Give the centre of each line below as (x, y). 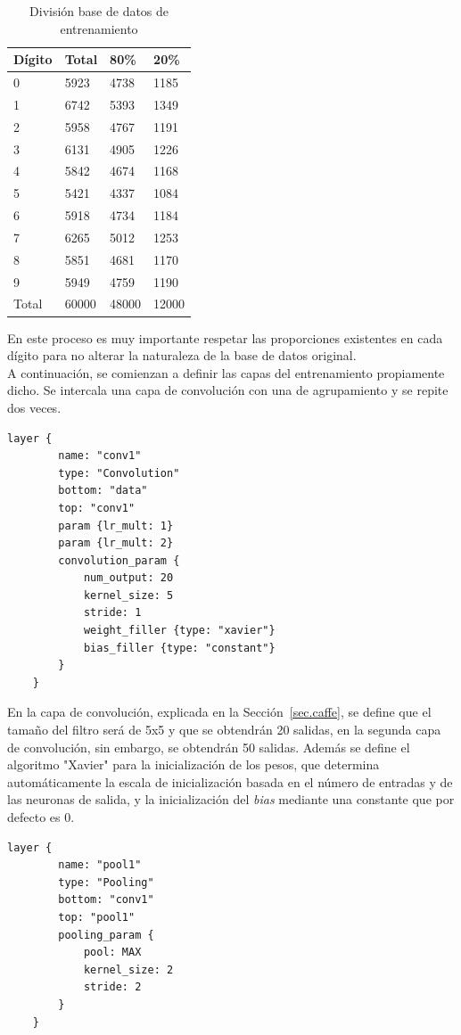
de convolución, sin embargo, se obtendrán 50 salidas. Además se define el (209, 747)
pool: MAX (112, 953)
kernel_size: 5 (128, 595)
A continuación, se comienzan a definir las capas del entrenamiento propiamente (226, 372)
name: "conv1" (100, 456)
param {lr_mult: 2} (116, 543)
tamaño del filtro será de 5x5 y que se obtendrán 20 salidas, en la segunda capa (224, 730)
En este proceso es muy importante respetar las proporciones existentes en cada (225, 337)
